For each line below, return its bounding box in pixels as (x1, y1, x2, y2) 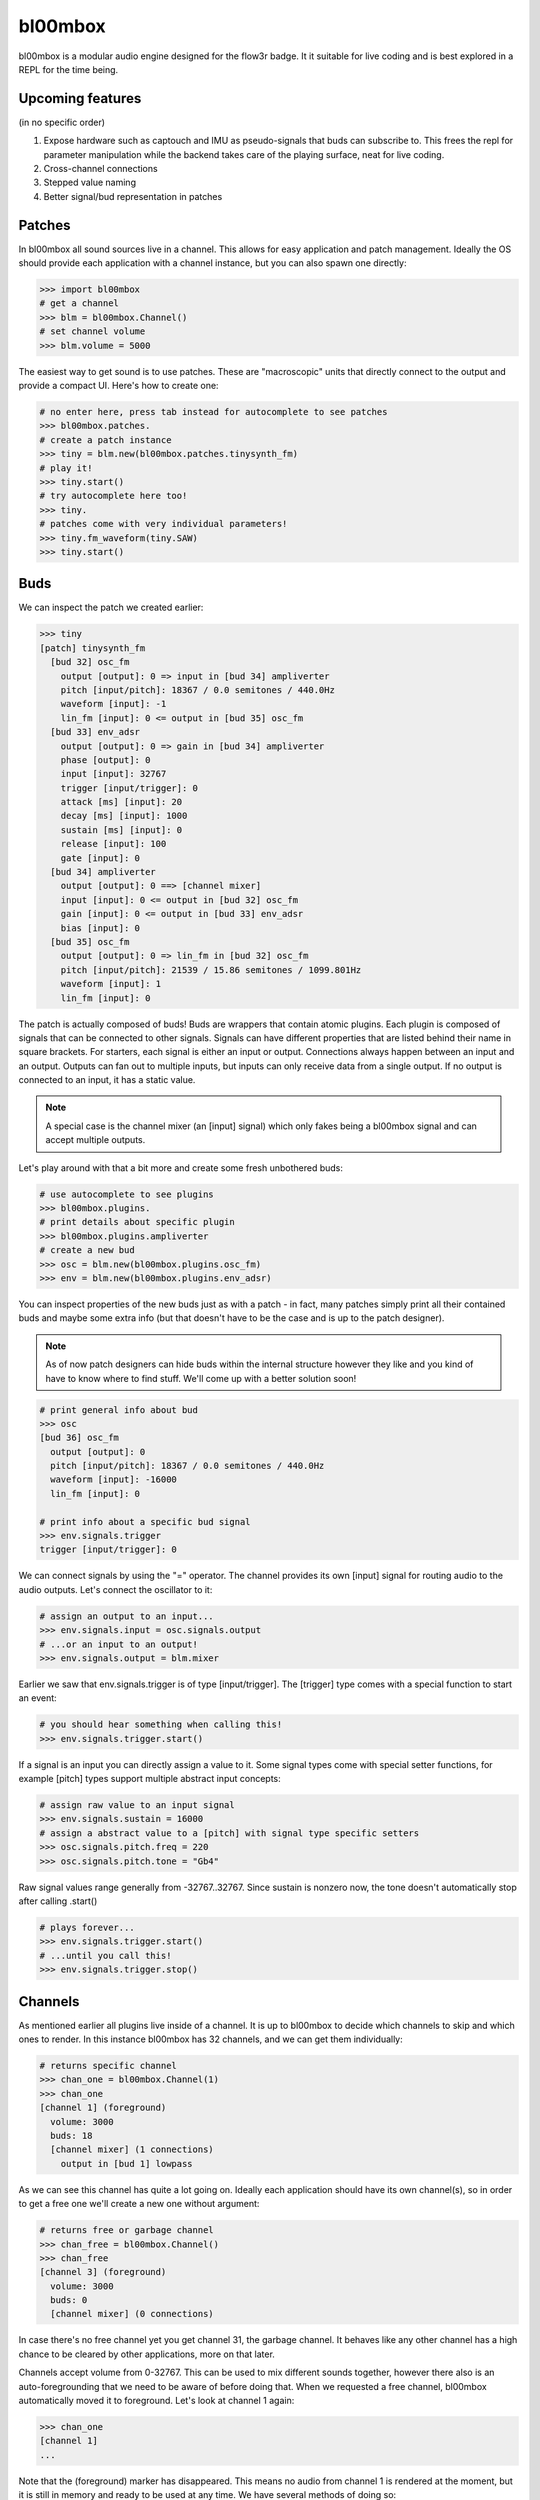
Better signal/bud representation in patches (43, 190, 223, 202)
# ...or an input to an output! (39, 1638, 199, 1650)
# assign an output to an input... (39, 1610, 214, 1622)
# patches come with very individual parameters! (39, 518, 288, 530)
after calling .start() (18, 1895, 98, 1907)
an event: (18, 1692, 57, 1704)
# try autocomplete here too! (39, 490, 188, 502)
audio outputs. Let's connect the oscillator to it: (18, 1583, 213, 1595)
